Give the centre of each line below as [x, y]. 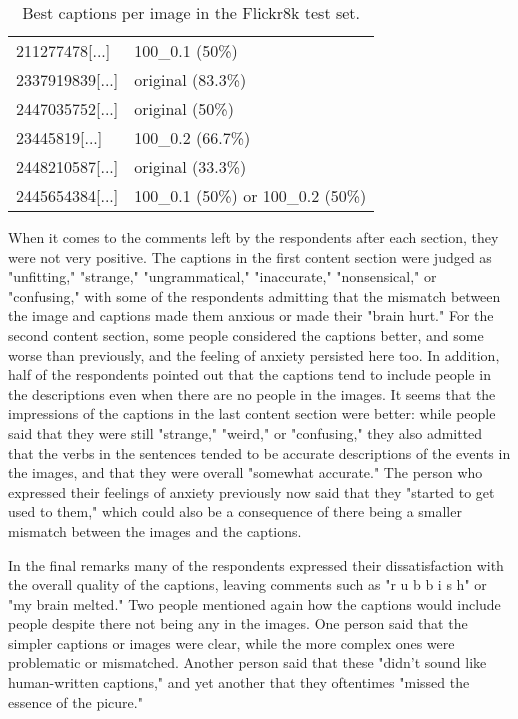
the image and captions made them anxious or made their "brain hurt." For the [251, 315]
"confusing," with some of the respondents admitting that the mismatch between [254, 295]
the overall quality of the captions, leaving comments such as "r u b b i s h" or [247, 584]
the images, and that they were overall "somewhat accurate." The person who [245, 472]
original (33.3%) [190, 166]
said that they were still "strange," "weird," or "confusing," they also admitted [245, 432]
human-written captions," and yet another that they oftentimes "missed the [239, 682]
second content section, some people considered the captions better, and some [246, 334]
